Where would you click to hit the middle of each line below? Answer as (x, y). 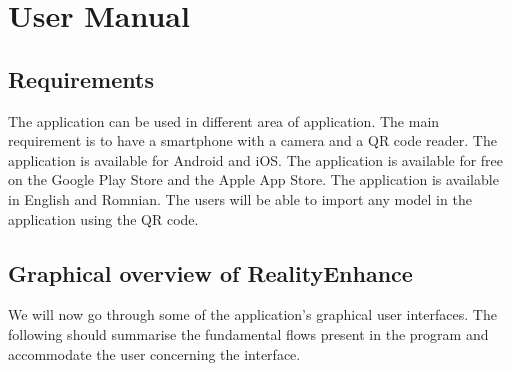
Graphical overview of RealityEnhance (210, 272)
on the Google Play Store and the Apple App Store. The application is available (253, 179)
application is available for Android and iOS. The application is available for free (256, 159)
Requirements (81, 78)
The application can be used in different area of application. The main (224, 120)
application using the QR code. (103, 218)
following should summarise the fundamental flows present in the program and (248, 333)
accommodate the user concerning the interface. (154, 353)
